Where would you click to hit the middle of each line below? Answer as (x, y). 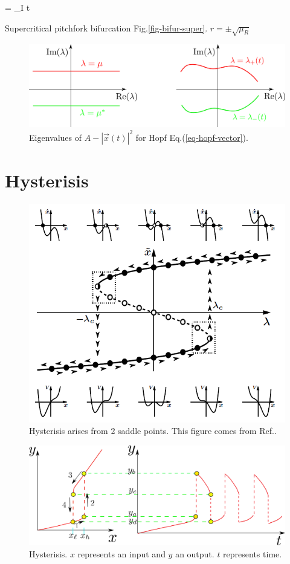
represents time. (253, 553)
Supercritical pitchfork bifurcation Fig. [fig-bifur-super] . (106, 28)
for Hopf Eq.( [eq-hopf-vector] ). (192, 137)
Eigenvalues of (55, 137)
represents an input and (121, 553)
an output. (195, 553)
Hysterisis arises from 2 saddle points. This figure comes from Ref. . (153, 431)
